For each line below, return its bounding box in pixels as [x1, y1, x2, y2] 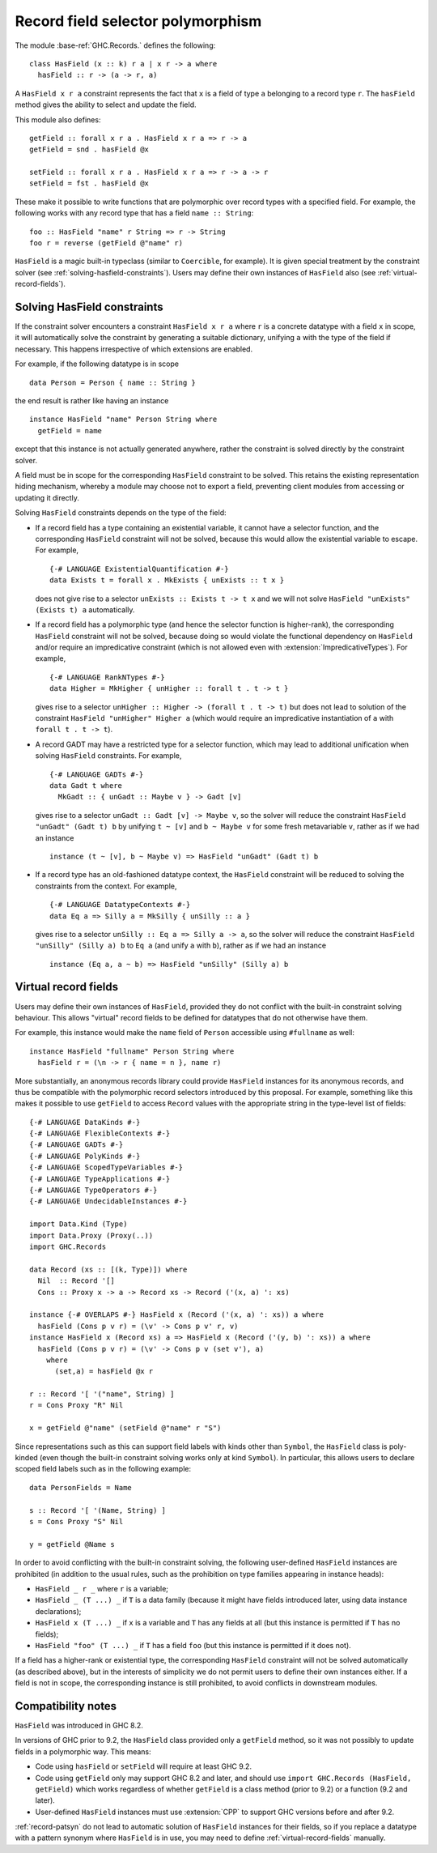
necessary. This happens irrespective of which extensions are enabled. [15, 344, 253, 354]
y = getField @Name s [29, 1540, 115, 1548]
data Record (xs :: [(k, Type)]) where [29, 1264, 188, 1274]
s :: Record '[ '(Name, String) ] [29, 1506, 166, 1514]
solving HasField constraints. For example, [35, 751, 182, 760]
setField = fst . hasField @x [29, 179, 150, 188]
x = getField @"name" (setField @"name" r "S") [29, 1424, 222, 1433]
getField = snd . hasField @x [29, 145, 150, 154]
